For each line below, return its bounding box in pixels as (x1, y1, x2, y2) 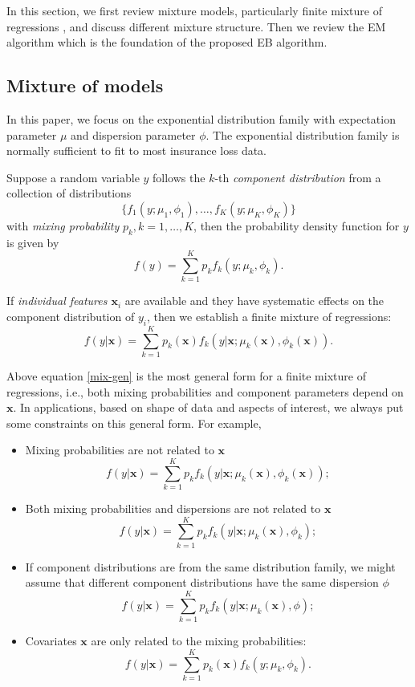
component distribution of (6, 308, 135, 325)
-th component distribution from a (214, 169, 381, 185)
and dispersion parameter (71, 126, 196, 143)
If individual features (6, 292, 108, 309)
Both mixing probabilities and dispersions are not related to (25, 500, 321, 517)
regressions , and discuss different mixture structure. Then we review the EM (6, 18, 386, 35)
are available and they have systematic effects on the (124, 292, 384, 309)
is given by (6, 234, 59, 250)
